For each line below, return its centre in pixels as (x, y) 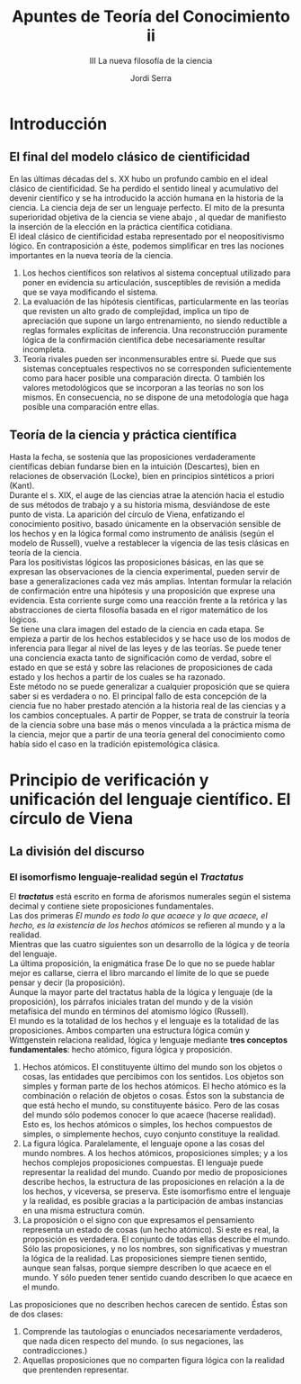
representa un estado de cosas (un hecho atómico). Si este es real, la (151, 1230)
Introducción (58, 124)
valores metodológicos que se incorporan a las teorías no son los (143, 387)
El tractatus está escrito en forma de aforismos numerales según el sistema (150, 897)
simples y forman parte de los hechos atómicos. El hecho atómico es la (154, 1086)
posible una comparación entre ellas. (91, 406)
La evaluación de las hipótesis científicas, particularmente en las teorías (155, 301)
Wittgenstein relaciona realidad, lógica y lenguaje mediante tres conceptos (149, 1040)
